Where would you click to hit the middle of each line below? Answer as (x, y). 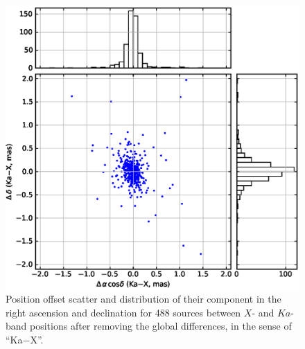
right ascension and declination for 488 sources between (123, 312)
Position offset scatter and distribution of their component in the (143, 299)
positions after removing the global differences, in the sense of (161, 326)
